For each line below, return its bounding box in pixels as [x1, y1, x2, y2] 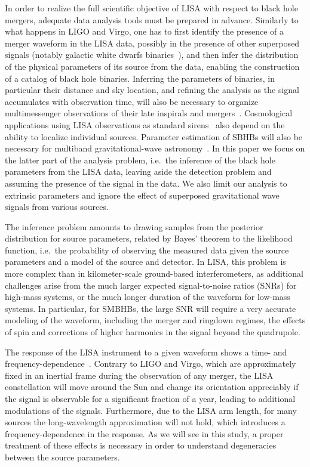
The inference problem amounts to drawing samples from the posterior [5, 220, 263, 233]
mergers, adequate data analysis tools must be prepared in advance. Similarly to [5, 13, 299, 26]
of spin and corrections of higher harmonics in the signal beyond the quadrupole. [5, 326, 300, 338]
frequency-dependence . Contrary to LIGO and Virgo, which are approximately [5, 357, 296, 370]
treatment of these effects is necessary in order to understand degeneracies [5, 439, 277, 451]
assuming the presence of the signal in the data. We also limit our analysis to [5, 177, 287, 189]
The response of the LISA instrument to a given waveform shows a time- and [5, 345, 287, 358]
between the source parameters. [5, 450, 120, 463]
